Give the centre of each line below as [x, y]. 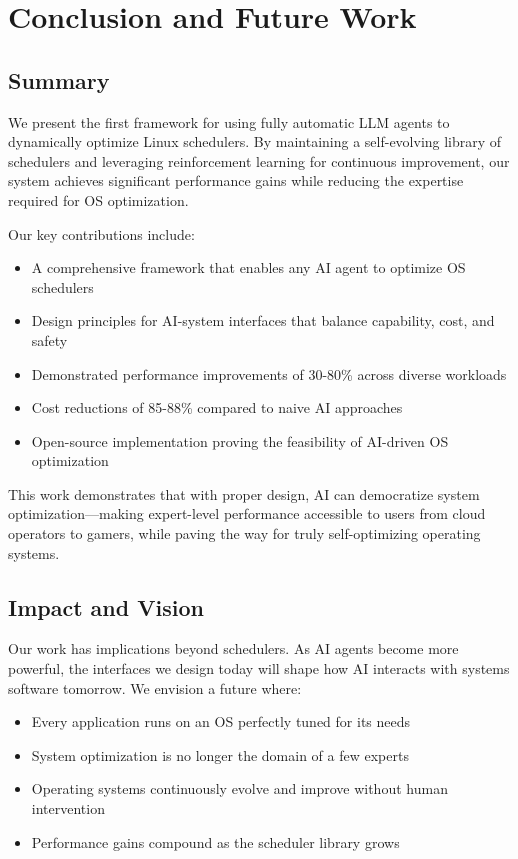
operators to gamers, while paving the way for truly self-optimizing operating [244, 533]
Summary [59, 79]
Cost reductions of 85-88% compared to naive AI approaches [217, 407]
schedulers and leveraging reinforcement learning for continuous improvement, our [259, 160]
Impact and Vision [106, 606]
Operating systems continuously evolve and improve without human [239, 788]
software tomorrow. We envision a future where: [155, 687]
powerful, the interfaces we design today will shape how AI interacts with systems [259, 668]
